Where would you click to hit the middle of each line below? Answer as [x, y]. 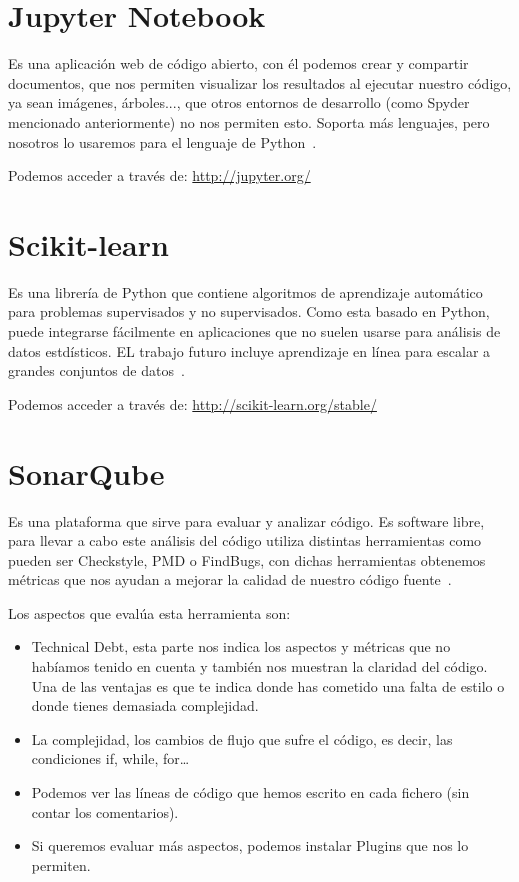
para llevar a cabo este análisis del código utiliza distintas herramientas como [245, 540]
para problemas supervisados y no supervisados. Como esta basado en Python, [249, 311]
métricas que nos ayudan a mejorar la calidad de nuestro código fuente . [230, 579]
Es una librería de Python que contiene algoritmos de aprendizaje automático [245, 291]
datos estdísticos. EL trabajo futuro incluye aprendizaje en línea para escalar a [249, 350]
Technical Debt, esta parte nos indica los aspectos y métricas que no [241, 646]
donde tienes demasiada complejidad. [145, 705]
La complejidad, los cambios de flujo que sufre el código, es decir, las [242, 738]
